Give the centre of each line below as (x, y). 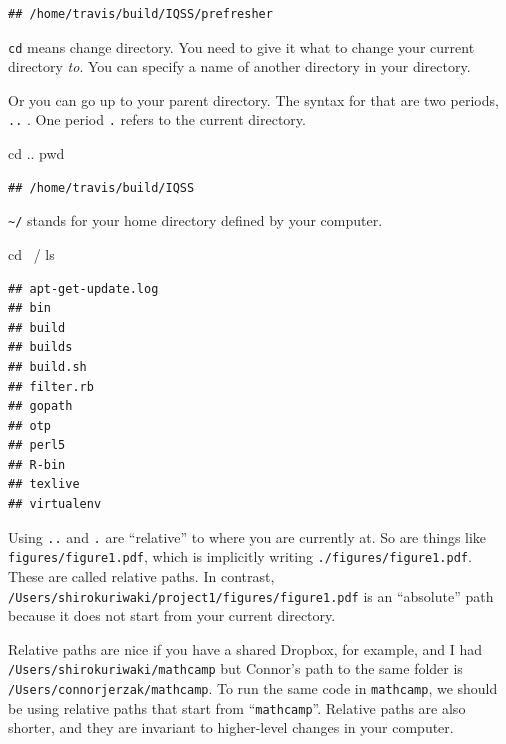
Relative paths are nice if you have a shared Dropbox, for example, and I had (245, 648)
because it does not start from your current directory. (172, 615)
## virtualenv (55, 504)
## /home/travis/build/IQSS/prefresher (140, 14)
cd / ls (31, 253)
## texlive (44, 484)
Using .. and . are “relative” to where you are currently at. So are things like (247, 536)
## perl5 (37, 445)
